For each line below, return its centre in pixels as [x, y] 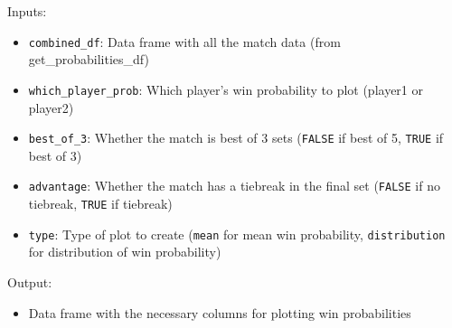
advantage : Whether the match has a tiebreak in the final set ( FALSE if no [234, 186]
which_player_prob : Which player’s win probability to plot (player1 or [226, 89]
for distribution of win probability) [125, 252]
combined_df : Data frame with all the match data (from [184, 41]
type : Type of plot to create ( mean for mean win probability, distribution [237, 234]
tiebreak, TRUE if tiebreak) [100, 203]
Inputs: [27, 11]
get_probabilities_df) [89, 59]
